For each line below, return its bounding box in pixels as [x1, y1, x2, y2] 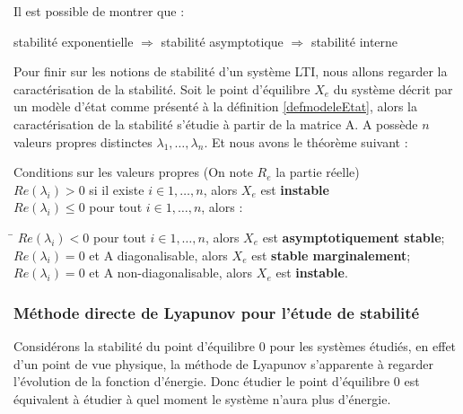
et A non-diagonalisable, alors [89, 263, 253, 282]
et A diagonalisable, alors [89, 245, 228, 264]
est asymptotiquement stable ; [262, 227, 445, 246]
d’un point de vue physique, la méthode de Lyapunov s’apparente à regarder [13, 354, 433, 373]
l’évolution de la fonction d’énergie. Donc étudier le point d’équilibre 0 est [13, 372, 420, 391]
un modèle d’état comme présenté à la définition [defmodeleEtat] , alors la [13, 97, 417, 116]
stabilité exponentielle [13, 31, 134, 50]
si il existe [89, 180, 144, 198]
